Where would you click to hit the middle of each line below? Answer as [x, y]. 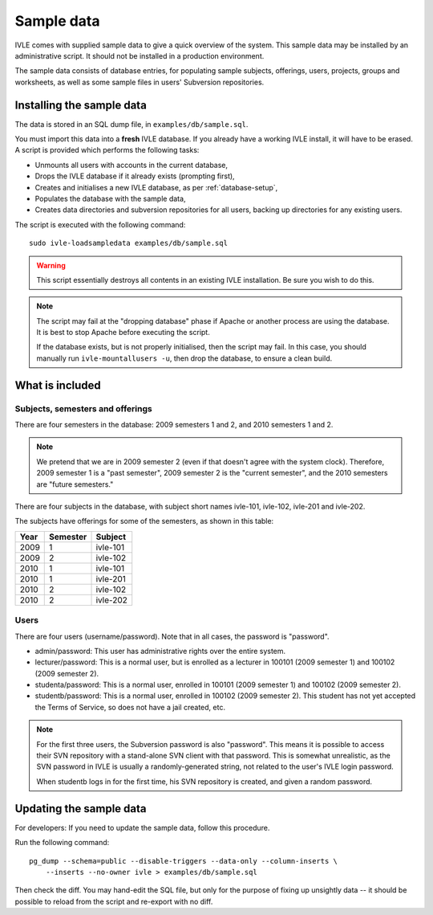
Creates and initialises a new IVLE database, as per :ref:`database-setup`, [156, 187]
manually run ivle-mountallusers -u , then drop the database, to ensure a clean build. [184, 358]
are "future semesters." [75, 484]
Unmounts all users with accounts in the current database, [132, 165]
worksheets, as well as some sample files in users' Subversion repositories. [140, 82]
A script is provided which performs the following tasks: [107, 150]
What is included [58, 385]
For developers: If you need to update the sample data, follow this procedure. [142, 827]
